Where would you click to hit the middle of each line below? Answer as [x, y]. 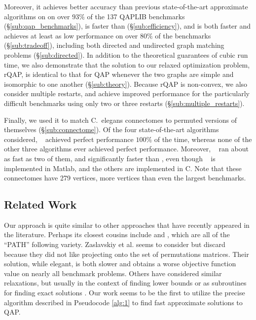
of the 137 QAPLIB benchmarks [136, 16]
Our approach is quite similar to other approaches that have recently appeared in [127, 225]
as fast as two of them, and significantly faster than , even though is [110, 158]
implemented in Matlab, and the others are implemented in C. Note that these [123, 168]
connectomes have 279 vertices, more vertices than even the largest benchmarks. [125, 178]
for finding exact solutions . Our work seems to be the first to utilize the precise [125, 293]
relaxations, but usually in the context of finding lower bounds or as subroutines [125, 283]
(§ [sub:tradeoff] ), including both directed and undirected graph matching [114, 45]
